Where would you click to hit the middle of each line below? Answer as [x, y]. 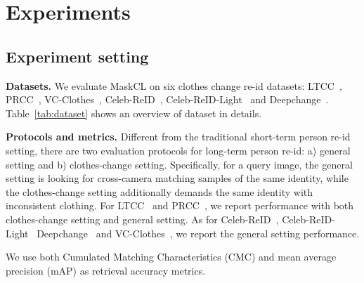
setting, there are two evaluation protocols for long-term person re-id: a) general [178, 150]
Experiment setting [77, 56]
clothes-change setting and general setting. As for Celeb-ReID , [142, 219]
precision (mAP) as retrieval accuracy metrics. [106, 270]
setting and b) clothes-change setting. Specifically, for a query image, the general [179, 164]
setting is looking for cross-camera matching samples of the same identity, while [177, 178]
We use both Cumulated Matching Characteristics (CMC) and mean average [171, 257]
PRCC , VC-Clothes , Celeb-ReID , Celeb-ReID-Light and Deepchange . [167, 99]
